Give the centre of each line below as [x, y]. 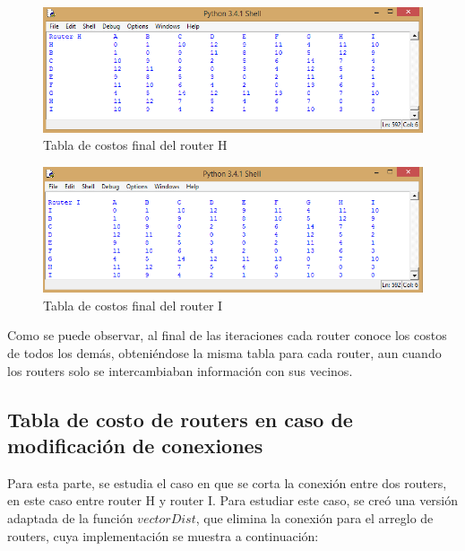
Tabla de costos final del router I [133, 305]
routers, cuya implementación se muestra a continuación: [163, 535]
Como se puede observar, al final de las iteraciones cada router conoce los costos [227, 335]
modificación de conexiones [135, 445]
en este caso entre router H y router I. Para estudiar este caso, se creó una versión [233, 500]
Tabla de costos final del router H [135, 145]
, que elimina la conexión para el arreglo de [314, 517]
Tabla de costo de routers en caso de [180, 419]
